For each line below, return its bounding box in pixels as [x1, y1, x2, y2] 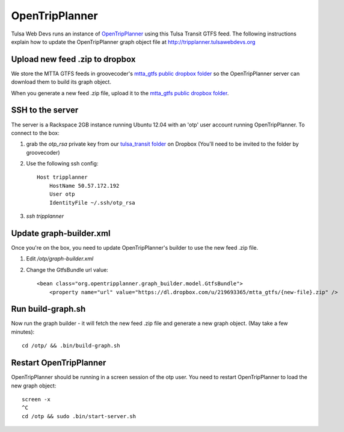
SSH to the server [11, 105, 79, 116]
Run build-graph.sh [11, 304, 86, 314]
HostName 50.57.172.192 [49, 182, 120, 189]
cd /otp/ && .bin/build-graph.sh [22, 342, 120, 349]
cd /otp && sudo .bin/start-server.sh [22, 413, 137, 419]
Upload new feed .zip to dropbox [11, 54, 136, 64]
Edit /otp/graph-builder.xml [26, 255, 94, 262]
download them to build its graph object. [11, 78, 111, 85]
